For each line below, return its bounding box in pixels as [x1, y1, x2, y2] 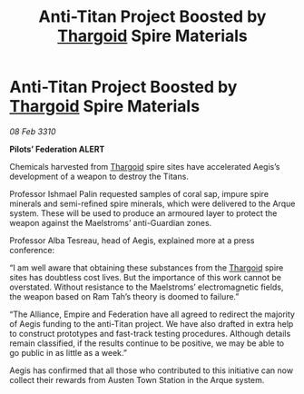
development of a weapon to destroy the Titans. [9, 171, 189, 182]
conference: [9, 244, 55, 255]
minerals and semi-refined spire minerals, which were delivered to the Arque [9, 198, 296, 209]
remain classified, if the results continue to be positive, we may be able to [9, 338, 284, 349]
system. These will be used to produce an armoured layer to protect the [9, 207, 278, 219]
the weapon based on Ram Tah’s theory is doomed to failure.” [9, 291, 240, 301]
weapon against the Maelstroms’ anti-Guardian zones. [9, 217, 212, 228]
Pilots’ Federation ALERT [9, 143, 105, 154]
